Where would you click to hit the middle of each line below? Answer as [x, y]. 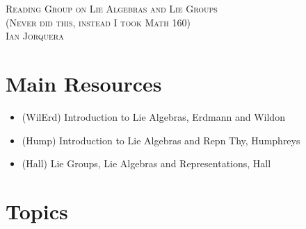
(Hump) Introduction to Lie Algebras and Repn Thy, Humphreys [161, 140]
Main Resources [84, 83]
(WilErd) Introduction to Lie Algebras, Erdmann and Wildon [153, 116]
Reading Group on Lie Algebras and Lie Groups [112, 8]
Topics [37, 211]
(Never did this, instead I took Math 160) [98, 22]
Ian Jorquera [35, 36]
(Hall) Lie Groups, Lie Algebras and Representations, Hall [146, 163]
